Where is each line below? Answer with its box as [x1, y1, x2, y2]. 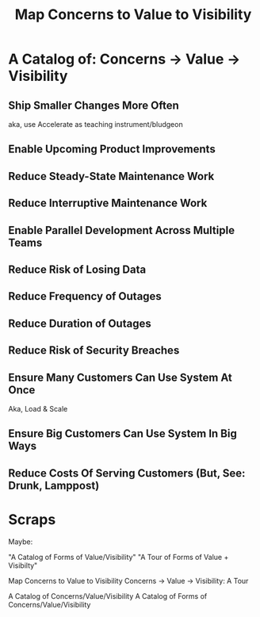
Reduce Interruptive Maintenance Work [8, 197, 208, 210]
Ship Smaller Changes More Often [8, 98, 180, 112]
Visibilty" [8, 561, 38, 570]
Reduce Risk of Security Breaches [8, 343, 180, 358]
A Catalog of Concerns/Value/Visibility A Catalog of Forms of [8, 591, 208, 600]
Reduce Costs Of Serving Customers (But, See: [8, 466, 246, 480]
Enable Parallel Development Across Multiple [8, 224, 235, 237]
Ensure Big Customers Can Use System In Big [8, 427, 238, 441]
